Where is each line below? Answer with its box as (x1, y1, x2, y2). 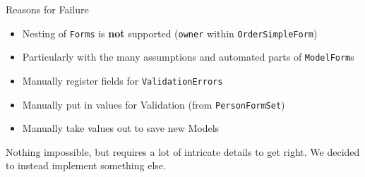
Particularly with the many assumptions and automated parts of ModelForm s (22, 49, 354, 64)
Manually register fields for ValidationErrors (22, 73, 223, 87)
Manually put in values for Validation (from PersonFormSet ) (22, 97, 285, 111)
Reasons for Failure (6, 2, 89, 16)
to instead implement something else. (6, 158, 166, 173)
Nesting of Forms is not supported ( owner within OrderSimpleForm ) (22, 25, 318, 40)
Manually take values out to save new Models (22, 121, 220, 135)
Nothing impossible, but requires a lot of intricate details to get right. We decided (6, 144, 360, 159)
